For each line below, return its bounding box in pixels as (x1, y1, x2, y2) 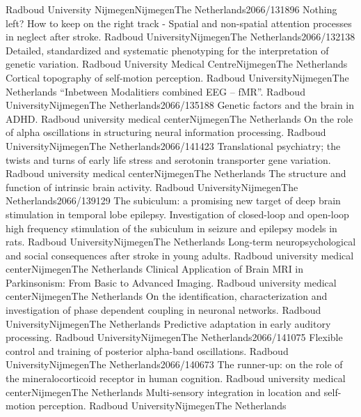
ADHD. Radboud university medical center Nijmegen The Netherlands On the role (6, 111, 353, 126)
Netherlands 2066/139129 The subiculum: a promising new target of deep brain (6, 193, 341, 208)
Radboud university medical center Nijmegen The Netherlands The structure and (6, 166, 346, 181)
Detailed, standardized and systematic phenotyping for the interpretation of (6, 43, 329, 57)
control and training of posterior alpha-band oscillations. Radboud (6, 343, 289, 358)
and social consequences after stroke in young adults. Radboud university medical (6, 248, 354, 262)
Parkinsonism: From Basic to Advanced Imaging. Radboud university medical (6, 275, 337, 289)
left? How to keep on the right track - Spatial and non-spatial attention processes (6, 15, 352, 30)
